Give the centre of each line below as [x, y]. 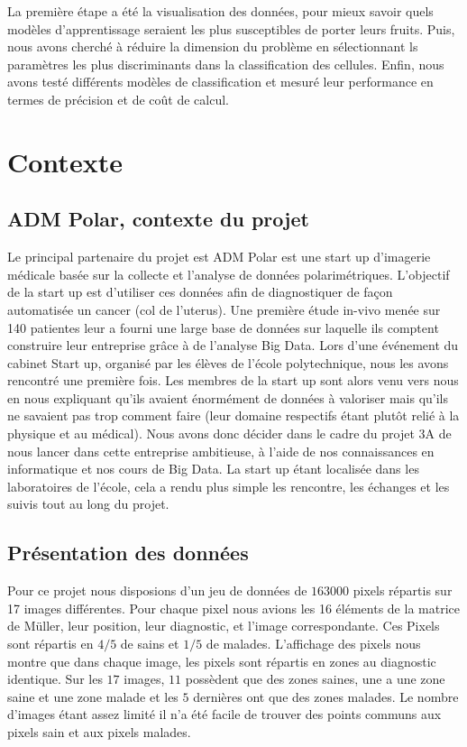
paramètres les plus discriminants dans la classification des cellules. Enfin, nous [226, 64]
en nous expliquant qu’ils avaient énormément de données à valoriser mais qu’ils [228, 397]
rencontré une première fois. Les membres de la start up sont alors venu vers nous [233, 380]
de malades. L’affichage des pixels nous [313, 644]
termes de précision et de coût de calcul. [118, 99]
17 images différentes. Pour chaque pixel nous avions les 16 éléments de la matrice [233, 608]
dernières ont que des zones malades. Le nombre [326, 696]
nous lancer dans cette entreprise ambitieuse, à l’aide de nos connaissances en [221, 451]
